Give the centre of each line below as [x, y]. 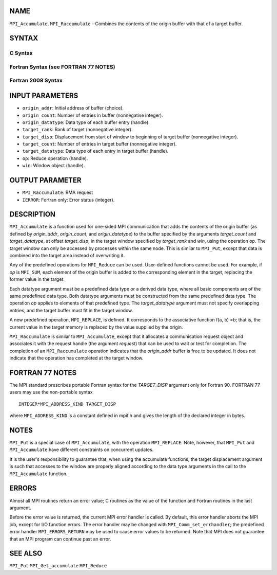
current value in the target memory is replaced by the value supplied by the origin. [96, 327]
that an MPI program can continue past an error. [60, 539]
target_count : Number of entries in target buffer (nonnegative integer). [100, 144]
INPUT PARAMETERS [44, 96]
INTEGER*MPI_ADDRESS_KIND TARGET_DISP [67, 404]
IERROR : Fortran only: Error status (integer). [68, 200]
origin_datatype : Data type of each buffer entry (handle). [86, 122]
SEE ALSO [26, 554]
